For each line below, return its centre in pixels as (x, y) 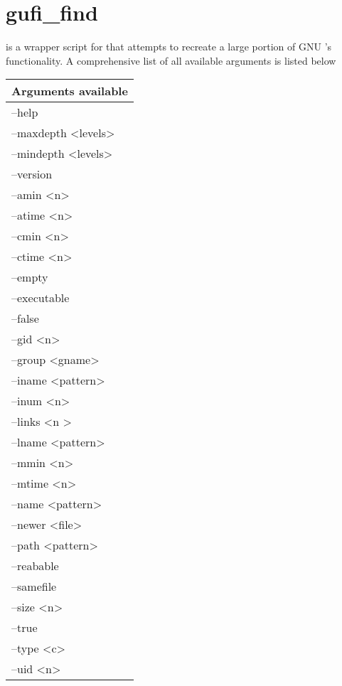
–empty (30, 277)
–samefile (34, 586)
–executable (41, 298)
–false (25, 318)
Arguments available (70, 91)
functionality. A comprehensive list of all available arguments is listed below (171, 60)
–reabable (35, 566)
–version (32, 174)
